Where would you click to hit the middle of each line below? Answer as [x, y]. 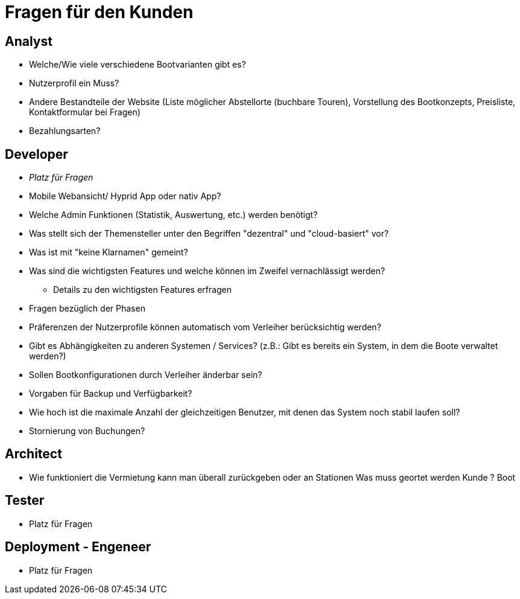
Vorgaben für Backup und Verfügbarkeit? [111, 394]
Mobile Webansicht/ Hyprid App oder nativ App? [125, 196]
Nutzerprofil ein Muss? [74, 83]
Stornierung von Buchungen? [87, 431]
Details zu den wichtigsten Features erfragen [142, 290]
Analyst [29, 41]
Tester [25, 501]
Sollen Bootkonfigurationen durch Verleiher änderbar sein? [146, 375]
